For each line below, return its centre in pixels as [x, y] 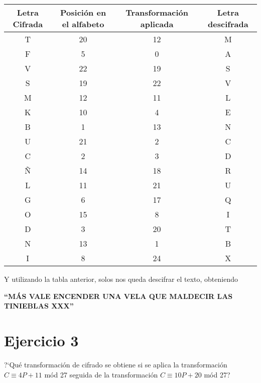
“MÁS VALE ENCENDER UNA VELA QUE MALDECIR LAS [118, 296]
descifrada [228, 24]
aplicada [157, 24]
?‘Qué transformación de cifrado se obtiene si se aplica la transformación [116, 364]
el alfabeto [83, 24]
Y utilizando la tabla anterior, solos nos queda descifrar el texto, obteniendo [121, 279]
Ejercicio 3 [41, 340]
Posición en [83, 12]
